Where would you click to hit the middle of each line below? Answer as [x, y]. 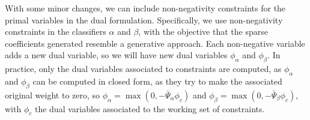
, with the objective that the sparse [203, 31]
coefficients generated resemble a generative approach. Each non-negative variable [155, 43]
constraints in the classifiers [56, 31]
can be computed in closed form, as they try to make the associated [157, 81]
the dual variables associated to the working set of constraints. [150, 108]
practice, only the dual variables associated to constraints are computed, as [143, 69]
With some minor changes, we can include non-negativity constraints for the [145, 8]
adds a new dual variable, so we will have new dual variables [116, 55]
